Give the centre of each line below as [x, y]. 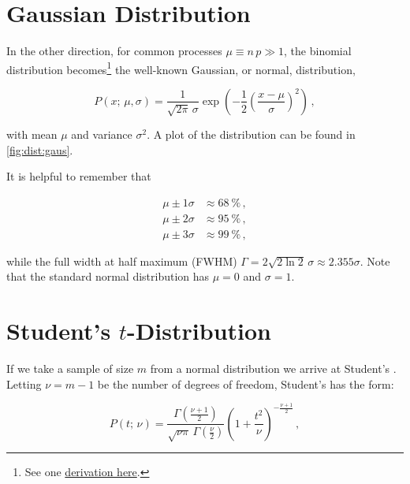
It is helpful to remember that [79, 176]
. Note [375, 261]
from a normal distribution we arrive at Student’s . [273, 369]
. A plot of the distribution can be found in [251, 134]
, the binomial [318, 51]
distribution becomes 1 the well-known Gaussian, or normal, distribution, [181, 68]
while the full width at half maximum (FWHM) [122, 261]
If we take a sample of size [70, 369]
